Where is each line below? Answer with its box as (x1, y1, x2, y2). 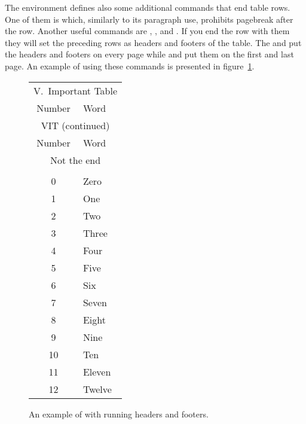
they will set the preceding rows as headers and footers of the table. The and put (5, 36, 302, 48)
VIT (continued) (41, 118, 110, 132)
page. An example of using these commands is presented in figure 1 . (5, 59, 255, 72)
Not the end (50, 152, 101, 167)
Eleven (82, 364, 111, 379)
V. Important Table (33, 83, 118, 97)
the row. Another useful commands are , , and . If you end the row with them (5, 25, 290, 37)
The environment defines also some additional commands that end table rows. (5, 1, 290, 13)
